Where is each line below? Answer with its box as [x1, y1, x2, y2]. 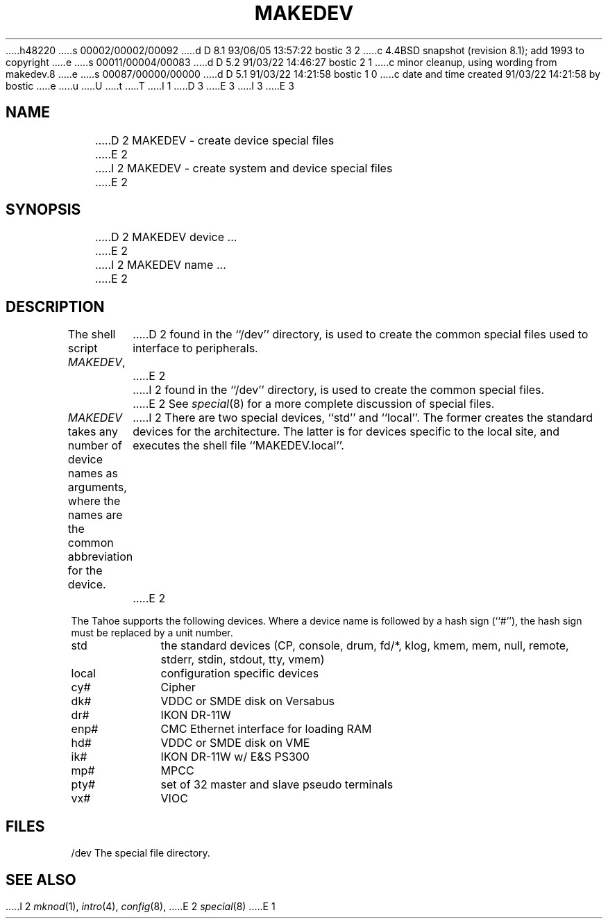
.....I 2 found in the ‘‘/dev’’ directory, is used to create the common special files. [133, 383, 545, 397]
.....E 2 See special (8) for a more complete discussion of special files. [133, 397, 495, 411]
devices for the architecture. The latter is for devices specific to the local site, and [133, 424, 560, 439]
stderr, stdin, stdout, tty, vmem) [160, 652, 325, 667]
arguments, [67, 480, 127, 495]
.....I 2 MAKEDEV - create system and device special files [94, 160, 393, 175]
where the [67, 494, 121, 509]
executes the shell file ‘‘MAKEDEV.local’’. [133, 438, 344, 453]
